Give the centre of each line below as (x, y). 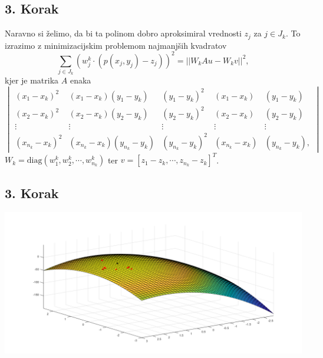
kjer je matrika (32, 80)
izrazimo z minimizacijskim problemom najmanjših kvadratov (116, 45)
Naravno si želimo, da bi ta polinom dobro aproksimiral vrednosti (123, 33)
